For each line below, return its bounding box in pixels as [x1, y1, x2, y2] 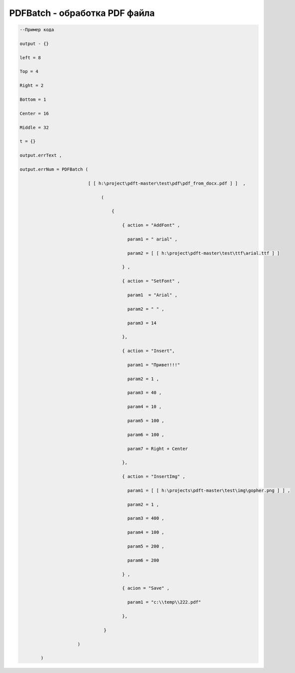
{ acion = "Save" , [122, 585, 170, 591]
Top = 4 [19, 69, 38, 74]
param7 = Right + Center [127, 446, 188, 451]
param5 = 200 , [127, 544, 164, 549]
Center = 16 [19, 110, 49, 116]
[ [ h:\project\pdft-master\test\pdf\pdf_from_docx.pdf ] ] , [88, 180, 246, 186]
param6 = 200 [127, 557, 159, 563]
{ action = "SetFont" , [122, 278, 180, 284]
